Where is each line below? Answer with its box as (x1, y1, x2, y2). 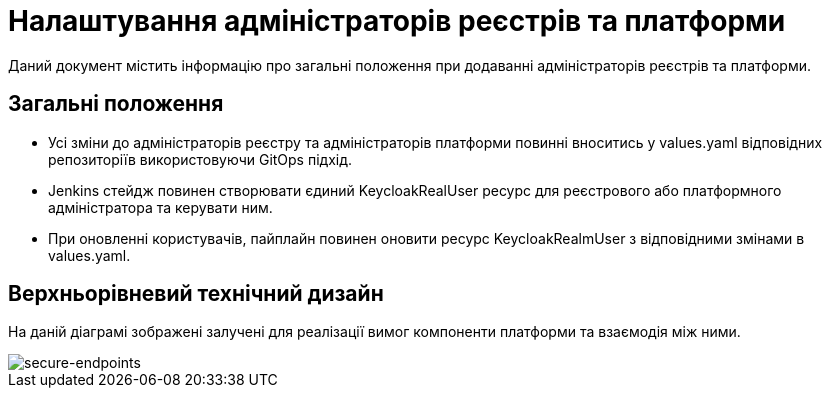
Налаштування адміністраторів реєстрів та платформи (8, 4, 786, 38)
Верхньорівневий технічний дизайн (8, 281, 384, 307)
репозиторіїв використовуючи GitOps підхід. (48, 150, 353, 168)
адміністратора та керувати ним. (48, 198, 273, 216)
